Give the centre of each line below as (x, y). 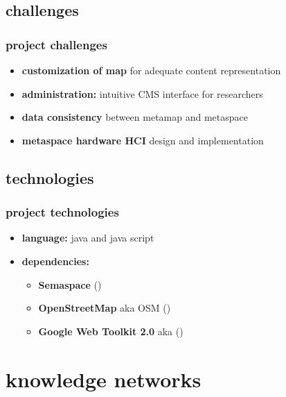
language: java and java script (88, 238)
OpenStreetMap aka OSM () (105, 308)
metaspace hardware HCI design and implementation (143, 140)
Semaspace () (70, 284)
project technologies (62, 212)
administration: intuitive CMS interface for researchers (142, 93)
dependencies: (55, 261)
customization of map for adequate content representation (151, 70)
